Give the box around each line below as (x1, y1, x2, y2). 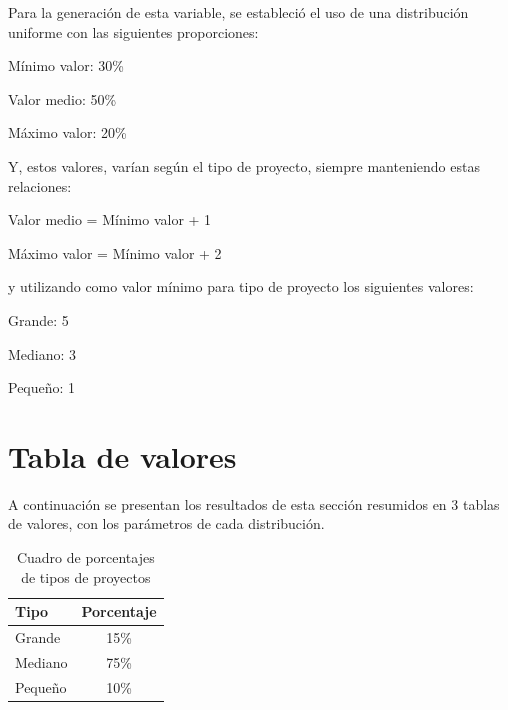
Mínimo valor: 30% (8, 55, 124, 76)
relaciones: (8, 175, 72, 196)
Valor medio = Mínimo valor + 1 (8, 209, 212, 230)
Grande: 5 (8, 309, 69, 330)
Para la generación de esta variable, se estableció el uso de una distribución (8, 2, 469, 22)
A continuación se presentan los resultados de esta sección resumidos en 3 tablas (8, 493, 500, 514)
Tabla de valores (8, 435, 237, 476)
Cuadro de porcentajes (16, 547, 155, 568)
